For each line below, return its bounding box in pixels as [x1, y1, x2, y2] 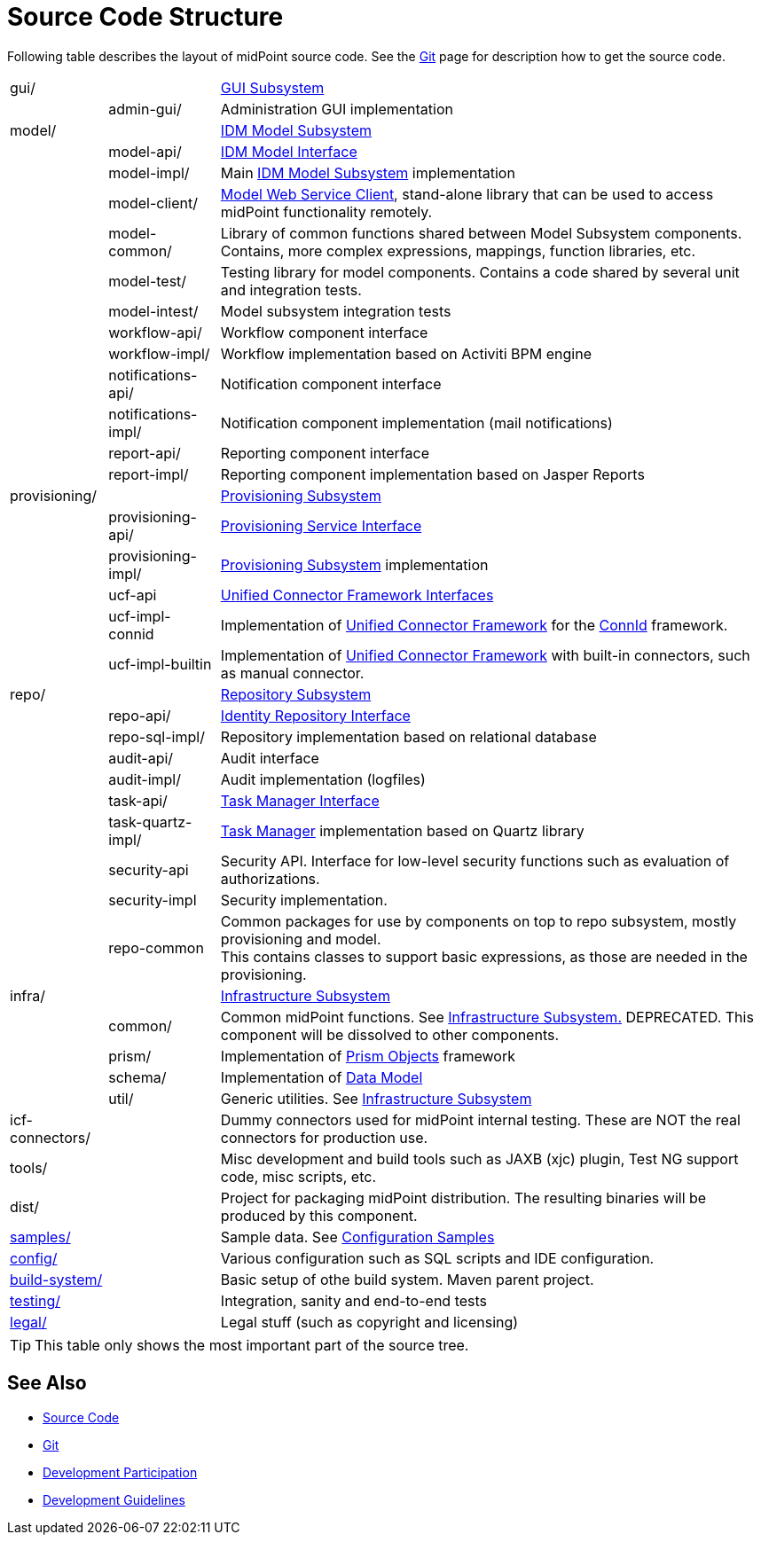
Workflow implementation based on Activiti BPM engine [220, 344, 592, 363]
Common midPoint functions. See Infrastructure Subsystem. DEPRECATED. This [220, 1007, 754, 1026]
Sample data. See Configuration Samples [220, 1227, 495, 1246]
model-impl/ [108, 163, 190, 182]
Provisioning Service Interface [220, 516, 422, 535]
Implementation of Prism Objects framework [220, 1046, 515, 1065]
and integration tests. [220, 280, 362, 299]
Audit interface [220, 748, 319, 767]
